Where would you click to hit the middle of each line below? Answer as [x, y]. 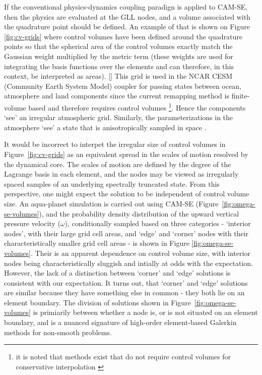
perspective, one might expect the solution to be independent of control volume [127, 194]
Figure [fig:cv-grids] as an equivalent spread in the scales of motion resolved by [126, 154]
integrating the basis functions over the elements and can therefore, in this [119, 66]
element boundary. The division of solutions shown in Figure [97, 302]
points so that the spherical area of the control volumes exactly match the [118, 46]
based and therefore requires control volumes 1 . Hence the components [137, 106]
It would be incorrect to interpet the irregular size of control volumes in [115, 144]
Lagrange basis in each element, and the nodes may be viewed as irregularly [121, 174]
